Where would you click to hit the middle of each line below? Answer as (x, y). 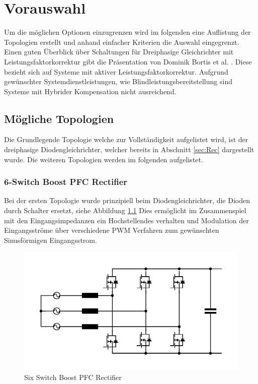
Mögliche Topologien (59, 118)
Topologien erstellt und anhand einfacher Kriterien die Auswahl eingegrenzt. (122, 42)
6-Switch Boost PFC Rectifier (66, 182)
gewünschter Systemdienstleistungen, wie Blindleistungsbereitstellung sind (118, 81)
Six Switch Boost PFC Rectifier (73, 377)
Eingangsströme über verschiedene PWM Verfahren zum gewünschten (112, 230)
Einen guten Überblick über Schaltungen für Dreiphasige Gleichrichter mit (119, 52)
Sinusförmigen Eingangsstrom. (51, 240)
